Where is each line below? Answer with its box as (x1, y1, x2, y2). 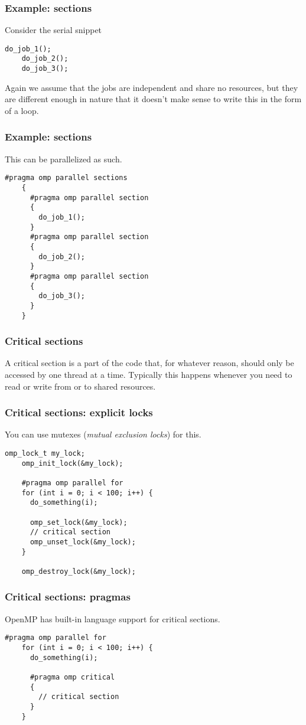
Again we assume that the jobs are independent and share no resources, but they (5, 81, 298, 93)
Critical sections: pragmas (5, 589, 131, 604)
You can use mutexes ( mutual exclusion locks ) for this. (5, 428, 201, 440)
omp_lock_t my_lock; (5, 449, 86, 458)
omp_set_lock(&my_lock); (30, 518, 128, 527)
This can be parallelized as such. (5, 152, 122, 165)
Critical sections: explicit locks (5, 405, 153, 420)
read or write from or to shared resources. (5, 380, 156, 392)
